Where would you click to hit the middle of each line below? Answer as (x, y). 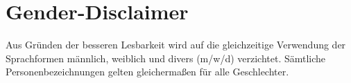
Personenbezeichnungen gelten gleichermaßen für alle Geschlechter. (147, 72)
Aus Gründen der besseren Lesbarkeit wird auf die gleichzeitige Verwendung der (176, 45)
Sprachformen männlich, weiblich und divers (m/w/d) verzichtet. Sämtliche (166, 58)
